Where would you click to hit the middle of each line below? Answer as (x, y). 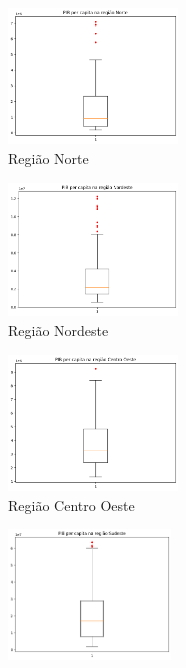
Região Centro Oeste (71, 504)
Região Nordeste (58, 330)
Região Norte (48, 158)
